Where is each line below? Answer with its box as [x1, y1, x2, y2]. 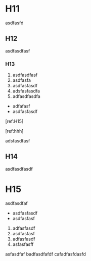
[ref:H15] [5, 118, 24, 124]
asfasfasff [12, 241, 34, 247]
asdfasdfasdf [5, 166, 33, 172]
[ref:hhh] [5, 128, 24, 134]
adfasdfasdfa [12, 93, 40, 99]
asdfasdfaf [5, 200, 28, 206]
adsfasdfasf [5, 138, 30, 144]
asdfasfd [5, 20, 24, 26]
